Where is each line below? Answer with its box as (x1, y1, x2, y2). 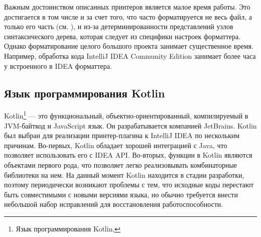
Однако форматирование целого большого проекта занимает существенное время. (4, 41, 253, 51)
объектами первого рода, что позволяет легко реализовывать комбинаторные (4, 159, 237, 170)
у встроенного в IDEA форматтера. (4, 60, 112, 71)
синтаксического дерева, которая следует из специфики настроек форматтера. (4, 31, 241, 41)
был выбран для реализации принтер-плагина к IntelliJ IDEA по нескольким (4, 130, 240, 141)
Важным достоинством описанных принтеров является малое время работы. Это (4, 2, 250, 12)
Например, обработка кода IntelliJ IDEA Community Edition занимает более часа (4, 50, 256, 61)
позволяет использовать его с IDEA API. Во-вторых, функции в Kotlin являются (4, 150, 252, 160)
